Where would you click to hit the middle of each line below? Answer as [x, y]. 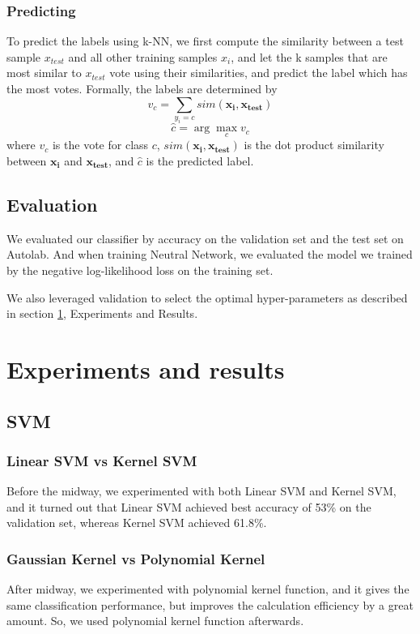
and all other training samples [143, 56]
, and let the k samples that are [309, 56]
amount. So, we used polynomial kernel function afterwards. [155, 621]
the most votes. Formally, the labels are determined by [142, 88]
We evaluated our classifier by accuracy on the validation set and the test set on [205, 238]
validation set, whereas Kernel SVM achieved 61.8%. [137, 523]
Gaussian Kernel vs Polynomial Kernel [136, 558]
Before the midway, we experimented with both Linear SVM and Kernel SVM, [202, 491]
